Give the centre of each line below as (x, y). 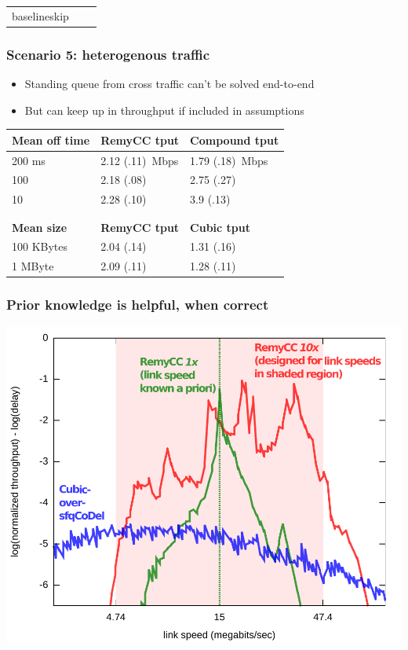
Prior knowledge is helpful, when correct (138, 305)
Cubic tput (220, 227)
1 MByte (33, 266)
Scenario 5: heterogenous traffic (108, 54)
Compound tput (235, 140)
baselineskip (40, 15)
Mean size (40, 227)
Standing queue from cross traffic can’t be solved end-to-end (169, 84)
